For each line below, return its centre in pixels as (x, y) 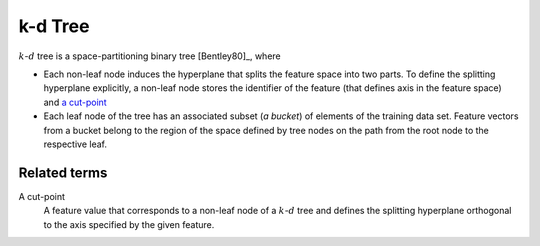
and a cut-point (75, 102)
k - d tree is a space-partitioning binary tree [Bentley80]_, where (150, 56)
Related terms (63, 172)
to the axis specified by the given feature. (129, 224)
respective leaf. (75, 144)
